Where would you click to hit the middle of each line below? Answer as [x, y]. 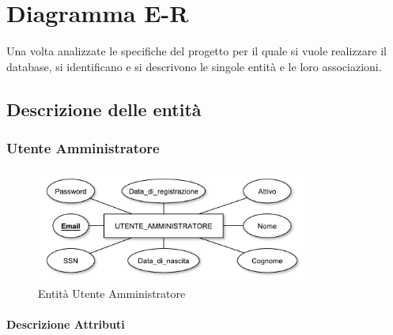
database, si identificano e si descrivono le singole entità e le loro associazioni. [194, 66]
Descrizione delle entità [104, 109]
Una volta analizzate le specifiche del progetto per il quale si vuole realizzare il [196, 51]
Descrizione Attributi [66, 324]
